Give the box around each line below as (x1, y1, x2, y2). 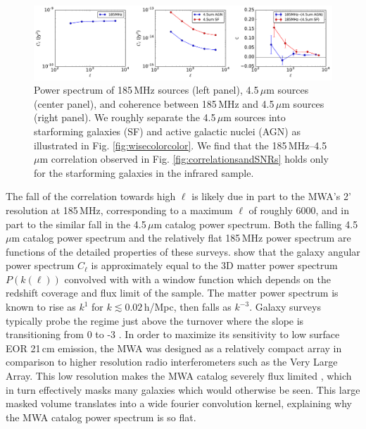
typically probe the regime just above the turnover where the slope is (6, 313, 304, 328)
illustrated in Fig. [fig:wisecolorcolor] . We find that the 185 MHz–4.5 (34, 137, 327, 152)
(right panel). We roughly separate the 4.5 (34, 110, 216, 125)
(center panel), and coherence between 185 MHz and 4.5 (34, 96, 274, 111)
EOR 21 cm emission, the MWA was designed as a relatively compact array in (6, 340, 342, 355)
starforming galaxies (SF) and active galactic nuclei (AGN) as (34, 123, 301, 138)
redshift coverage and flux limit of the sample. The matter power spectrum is (6, 285, 339, 300)
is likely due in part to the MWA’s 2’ (191, 189, 351, 204)
